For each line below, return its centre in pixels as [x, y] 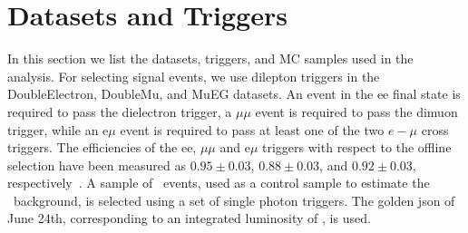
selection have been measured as [97, 165]
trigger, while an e [58, 129]
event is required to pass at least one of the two [252, 129]
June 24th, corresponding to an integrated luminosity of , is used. [189, 218]
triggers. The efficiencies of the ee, [102, 147]
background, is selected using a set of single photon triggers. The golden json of [234, 200]
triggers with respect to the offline [357, 147]
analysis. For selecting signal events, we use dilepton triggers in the [194, 76]
